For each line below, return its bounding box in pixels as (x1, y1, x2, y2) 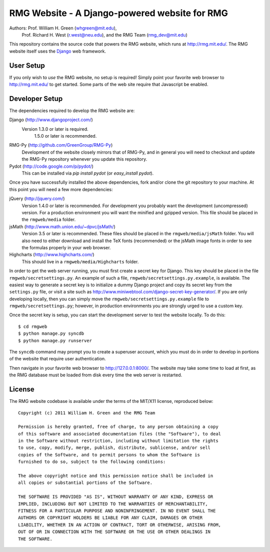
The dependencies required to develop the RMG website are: (9, 108, 135, 114)
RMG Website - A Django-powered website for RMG (9, 8, 228, 19)
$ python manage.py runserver (18, 338, 92, 343)
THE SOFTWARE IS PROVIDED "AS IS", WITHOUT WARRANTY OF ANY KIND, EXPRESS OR (18, 494, 213, 500)
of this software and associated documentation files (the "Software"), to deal (18, 431, 221, 436)
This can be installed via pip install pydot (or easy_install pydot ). (21, 170, 154, 176)
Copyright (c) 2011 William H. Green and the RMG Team (18, 410, 155, 415)
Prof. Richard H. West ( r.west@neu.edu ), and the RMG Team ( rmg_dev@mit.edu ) (21, 32, 187, 38)
